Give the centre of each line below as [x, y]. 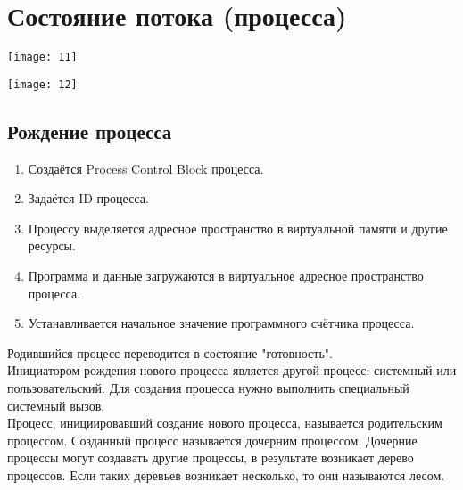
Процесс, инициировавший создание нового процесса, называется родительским [225, 423]
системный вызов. [56, 405]
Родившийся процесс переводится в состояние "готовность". [170, 352]
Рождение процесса [90, 131]
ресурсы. [52, 245]
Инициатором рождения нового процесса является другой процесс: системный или [232, 370]
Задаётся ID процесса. [88, 198]
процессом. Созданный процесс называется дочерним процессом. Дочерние [212, 440]
